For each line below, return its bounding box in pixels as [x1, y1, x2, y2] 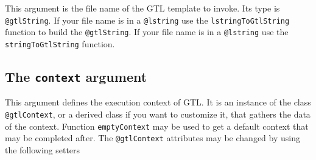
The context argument [5, 67, 147, 85]
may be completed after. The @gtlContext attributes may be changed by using [5, 132, 300, 144]
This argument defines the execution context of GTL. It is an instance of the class [5, 96, 311, 108]
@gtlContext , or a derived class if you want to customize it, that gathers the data [5, 107, 311, 120]
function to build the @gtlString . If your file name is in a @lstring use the [5, 25, 289, 38]
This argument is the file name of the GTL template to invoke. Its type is [5, 2, 280, 14]
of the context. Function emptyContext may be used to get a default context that [5, 119, 309, 132]
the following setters [5, 143, 80, 156]
